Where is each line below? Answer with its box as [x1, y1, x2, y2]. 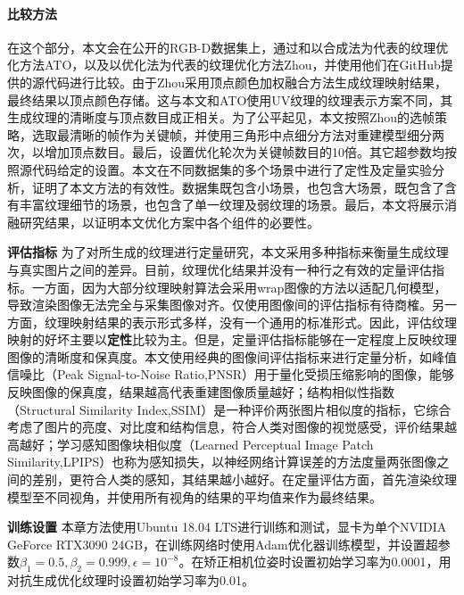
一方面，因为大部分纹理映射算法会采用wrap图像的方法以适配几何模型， [31, 277, 447, 296]
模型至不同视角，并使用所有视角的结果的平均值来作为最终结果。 [7, 487, 382, 506]
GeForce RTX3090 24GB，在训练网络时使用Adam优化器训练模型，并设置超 [7, 534, 438, 553]
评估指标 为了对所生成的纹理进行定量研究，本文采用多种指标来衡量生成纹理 [7, 243, 449, 261]
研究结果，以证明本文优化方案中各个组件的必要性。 [19, 212, 319, 231]
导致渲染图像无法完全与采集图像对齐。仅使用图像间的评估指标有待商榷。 [7, 295, 432, 314]
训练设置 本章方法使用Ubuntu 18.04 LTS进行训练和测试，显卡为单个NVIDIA [7, 517, 447, 536]
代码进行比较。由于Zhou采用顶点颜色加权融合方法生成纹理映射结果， [44, 72, 448, 91]
